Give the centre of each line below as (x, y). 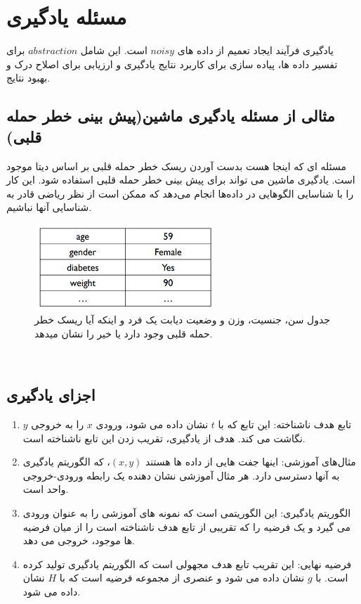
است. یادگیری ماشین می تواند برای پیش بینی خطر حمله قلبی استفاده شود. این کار (181, 180)
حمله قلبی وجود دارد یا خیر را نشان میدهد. (124, 333)
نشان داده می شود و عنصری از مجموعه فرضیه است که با (182, 578)
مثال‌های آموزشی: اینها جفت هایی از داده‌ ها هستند (251, 462)
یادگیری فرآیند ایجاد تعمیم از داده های (256, 50)
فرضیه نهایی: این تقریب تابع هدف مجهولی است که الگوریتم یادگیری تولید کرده (187, 564)
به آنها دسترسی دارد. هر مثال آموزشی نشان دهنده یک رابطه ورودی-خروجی (181, 475)
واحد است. (46, 489)
